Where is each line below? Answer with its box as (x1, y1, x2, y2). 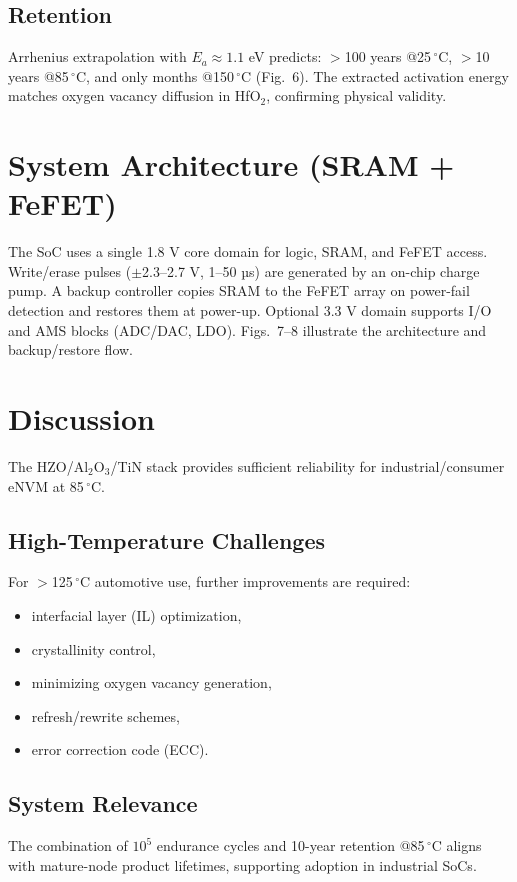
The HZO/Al (8, 455, 89, 476)
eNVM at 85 (8, 475, 84, 496)
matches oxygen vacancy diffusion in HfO (8, 85, 261, 106)
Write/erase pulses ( (8, 260, 132, 281)
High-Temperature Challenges (8, 524, 325, 555)
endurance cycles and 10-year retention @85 (156, 835, 425, 856)
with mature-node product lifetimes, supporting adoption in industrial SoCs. (8, 854, 477, 875)
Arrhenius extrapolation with (8, 46, 187, 67)
